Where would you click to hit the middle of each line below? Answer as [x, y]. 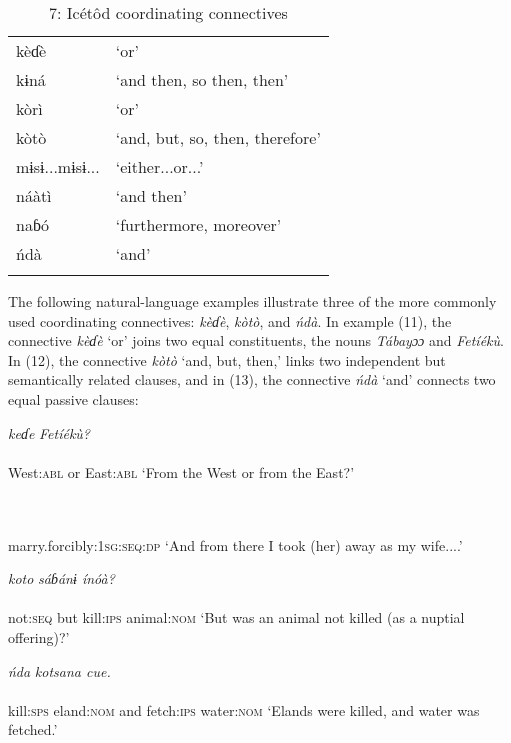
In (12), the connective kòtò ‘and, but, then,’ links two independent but [227, 359]
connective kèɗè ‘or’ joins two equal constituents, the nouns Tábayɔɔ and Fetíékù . [256, 340]
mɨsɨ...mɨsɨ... [58, 166]
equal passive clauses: [73, 398]
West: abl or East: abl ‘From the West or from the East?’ [181, 471]
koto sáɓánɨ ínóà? [61, 578]
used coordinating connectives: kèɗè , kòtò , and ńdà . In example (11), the [230, 320]
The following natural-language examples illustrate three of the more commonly [252, 301]
